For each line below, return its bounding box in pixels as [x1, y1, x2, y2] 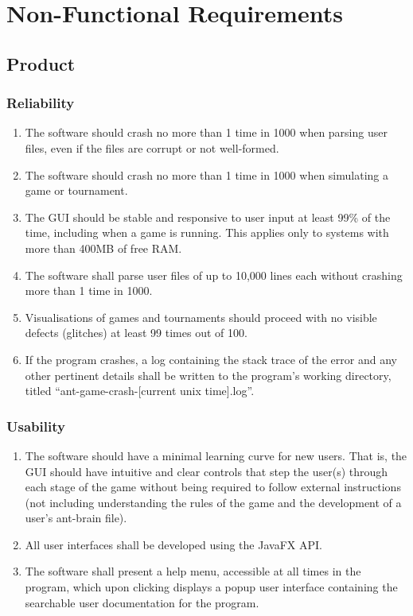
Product [6, 51, 76, 76]
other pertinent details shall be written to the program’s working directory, [25, 366, 392, 383]
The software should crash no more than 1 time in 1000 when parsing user [25, 124, 388, 141]
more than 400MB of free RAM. [25, 239, 182, 256]
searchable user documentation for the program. [25, 594, 259, 610]
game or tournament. [25, 182, 128, 199]
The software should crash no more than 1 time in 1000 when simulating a [25, 166, 388, 183]
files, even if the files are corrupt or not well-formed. [25, 139, 279, 156]
